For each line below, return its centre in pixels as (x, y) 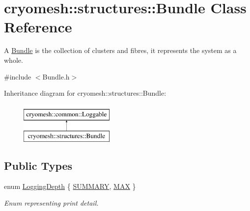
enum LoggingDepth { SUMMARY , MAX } (70, 186)
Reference (38, 27)
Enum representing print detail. (51, 202)
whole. (14, 60)
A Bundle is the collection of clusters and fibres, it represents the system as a (120, 50)
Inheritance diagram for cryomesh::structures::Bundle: (85, 93)
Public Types (38, 166)
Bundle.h (56, 76)
